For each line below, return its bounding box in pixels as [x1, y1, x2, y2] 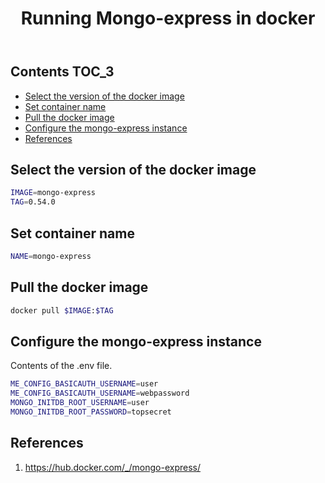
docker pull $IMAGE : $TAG [10, 305, 114, 316]
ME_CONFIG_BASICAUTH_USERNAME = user [10, 379, 159, 389]
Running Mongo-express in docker [20, 7, 316, 30]
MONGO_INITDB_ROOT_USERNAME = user [10, 398, 150, 408]
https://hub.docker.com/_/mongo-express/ [24, 461, 201, 473]
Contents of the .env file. [10, 360, 113, 372]
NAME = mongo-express [10, 251, 92, 261]
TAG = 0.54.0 [10, 197, 56, 207]
